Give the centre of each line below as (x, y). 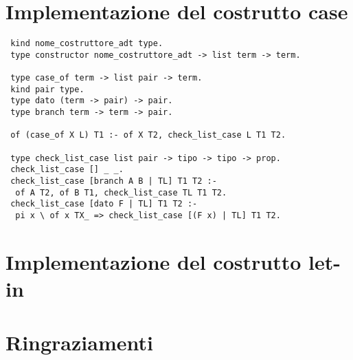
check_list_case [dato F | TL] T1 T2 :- (104, 204)
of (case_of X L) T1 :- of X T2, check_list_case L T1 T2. (148, 135)
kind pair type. (47, 89)
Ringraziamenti (79, 342)
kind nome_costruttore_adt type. (87, 44)
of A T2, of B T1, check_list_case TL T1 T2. (121, 192)
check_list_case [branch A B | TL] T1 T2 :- (114, 181)
